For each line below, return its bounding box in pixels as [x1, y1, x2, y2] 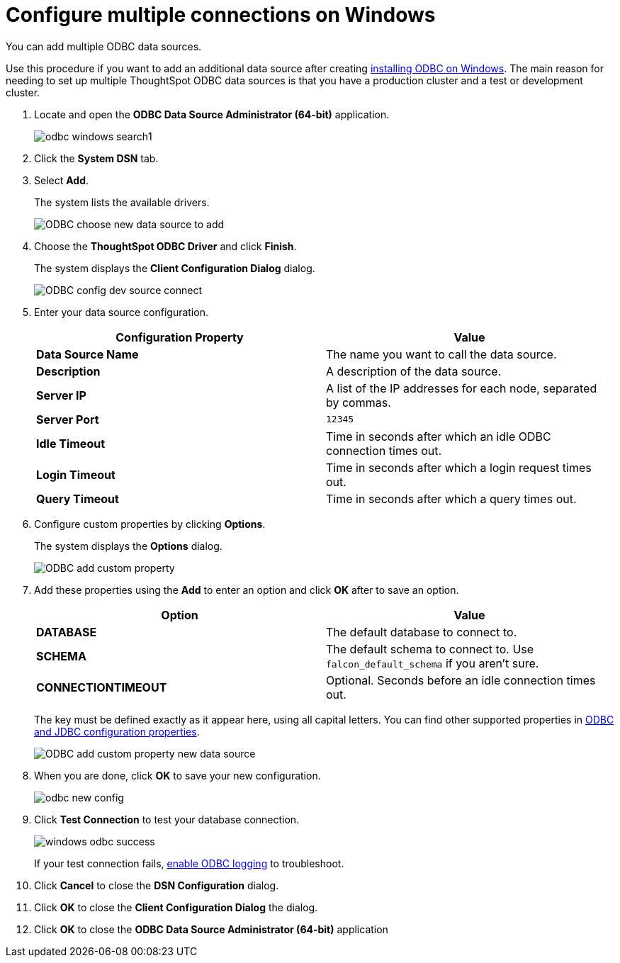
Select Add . [34, 174, 89, 186]
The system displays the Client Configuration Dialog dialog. [34, 261, 315, 274]
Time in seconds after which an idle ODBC [326, 429, 551, 444]
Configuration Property [115, 330, 244, 344]
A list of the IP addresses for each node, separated [326, 381, 597, 395]
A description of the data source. [326, 364, 502, 378]
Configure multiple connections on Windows [6, 3, 436, 27]
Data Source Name [36, 347, 139, 361]
